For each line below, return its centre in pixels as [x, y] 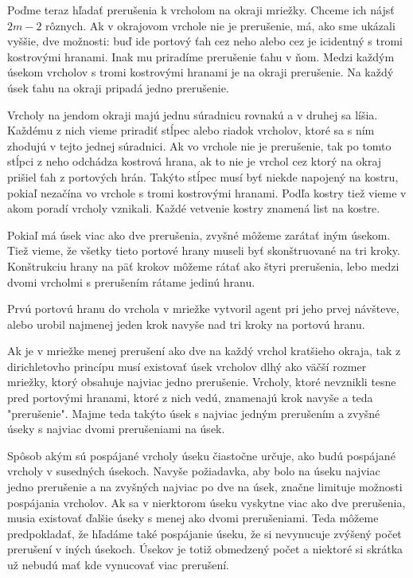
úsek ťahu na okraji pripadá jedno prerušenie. [118, 87]
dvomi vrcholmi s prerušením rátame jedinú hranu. [131, 281]
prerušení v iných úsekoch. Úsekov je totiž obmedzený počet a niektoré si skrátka [205, 549]
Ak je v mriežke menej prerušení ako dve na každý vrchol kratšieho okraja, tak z [204, 351]
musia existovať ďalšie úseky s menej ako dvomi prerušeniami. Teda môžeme [193, 518]
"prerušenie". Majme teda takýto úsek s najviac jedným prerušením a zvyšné [194, 413]
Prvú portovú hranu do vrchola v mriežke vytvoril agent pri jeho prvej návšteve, [203, 309]
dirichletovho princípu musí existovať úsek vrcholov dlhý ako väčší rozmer [187, 366]
